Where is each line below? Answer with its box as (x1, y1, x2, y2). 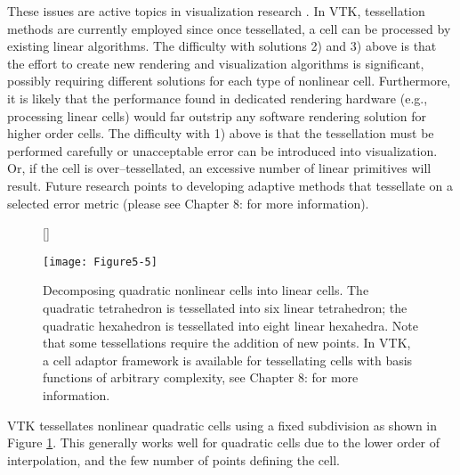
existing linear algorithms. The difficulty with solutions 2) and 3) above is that (7, 37, 437, 55)
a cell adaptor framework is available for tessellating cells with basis (43, 350, 413, 369)
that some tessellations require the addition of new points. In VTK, (43, 333, 411, 352)
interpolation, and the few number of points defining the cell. (7, 450, 340, 469)
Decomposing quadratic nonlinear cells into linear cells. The (43, 281, 369, 299)
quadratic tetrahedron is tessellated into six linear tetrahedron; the (43, 298, 408, 316)
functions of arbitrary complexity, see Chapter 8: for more (43, 368, 359, 387)
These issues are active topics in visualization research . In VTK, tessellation (7, 2, 425, 20)
